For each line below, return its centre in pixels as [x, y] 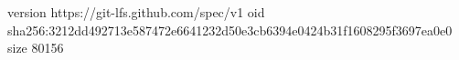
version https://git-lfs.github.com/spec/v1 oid [136, 12]
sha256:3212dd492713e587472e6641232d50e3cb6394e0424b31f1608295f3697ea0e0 [230, 30]
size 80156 [36, 48]
